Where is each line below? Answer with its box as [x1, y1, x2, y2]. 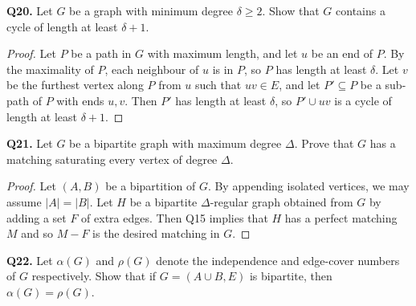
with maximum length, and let [147, 45, 298, 62]
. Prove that [294, 135, 354, 152]
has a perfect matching [284, 209, 398, 226]
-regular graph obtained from [210, 193, 353, 210]
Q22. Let [6, 251, 53, 268]
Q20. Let [6, 2, 53, 18]
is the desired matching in [92, 225, 220, 242]
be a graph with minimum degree [69, 2, 233, 18]
